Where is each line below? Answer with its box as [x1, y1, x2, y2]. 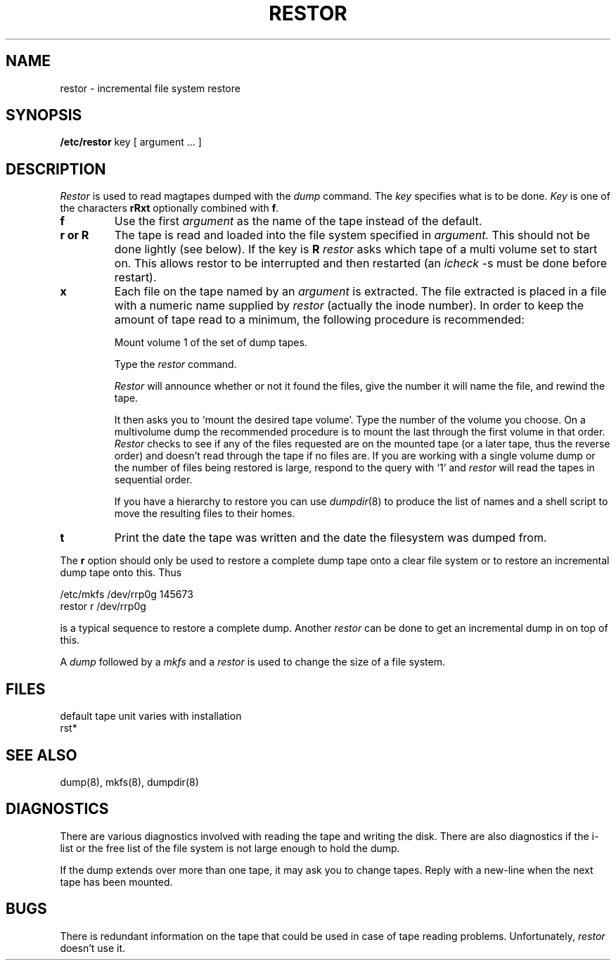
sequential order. [114, 474, 193, 486]
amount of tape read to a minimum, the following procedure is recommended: [114, 312, 525, 327]
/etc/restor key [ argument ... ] [60, 136, 202, 148]
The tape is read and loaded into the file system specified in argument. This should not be [114, 228, 591, 243]
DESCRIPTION [6, 160, 106, 178]
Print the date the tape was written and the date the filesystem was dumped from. [114, 530, 547, 545]
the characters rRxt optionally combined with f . [60, 202, 279, 215]
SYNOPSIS [6, 106, 82, 125]
